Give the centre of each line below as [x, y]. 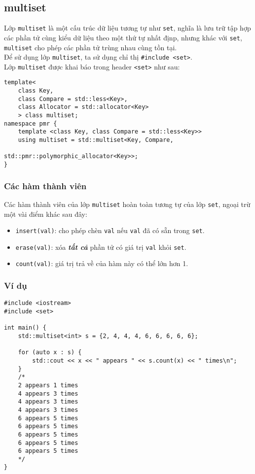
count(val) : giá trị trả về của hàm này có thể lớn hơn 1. [102, 263]
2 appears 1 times [48, 385]
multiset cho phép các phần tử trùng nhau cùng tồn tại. [91, 47]
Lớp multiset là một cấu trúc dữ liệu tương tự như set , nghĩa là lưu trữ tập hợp [127, 28]
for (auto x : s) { [50, 353]
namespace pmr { [31, 123]
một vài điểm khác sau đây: [46, 214]
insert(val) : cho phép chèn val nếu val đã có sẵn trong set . [110, 230]
